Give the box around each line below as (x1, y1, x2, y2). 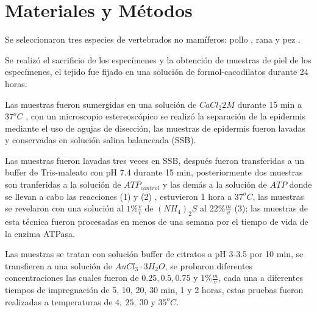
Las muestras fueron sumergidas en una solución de (5, 97, 197, 110)
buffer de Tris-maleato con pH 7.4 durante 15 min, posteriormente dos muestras (5, 166, 303, 179)
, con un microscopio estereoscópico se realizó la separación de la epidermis (26, 110, 305, 122)
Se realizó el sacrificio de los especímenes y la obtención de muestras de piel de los (5, 53, 312, 66)
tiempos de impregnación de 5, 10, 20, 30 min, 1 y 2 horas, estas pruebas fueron (5, 283, 304, 296)
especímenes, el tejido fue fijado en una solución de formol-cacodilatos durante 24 (5, 65, 308, 78)
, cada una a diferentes (218, 271, 304, 284)
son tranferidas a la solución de (5, 178, 121, 191)
